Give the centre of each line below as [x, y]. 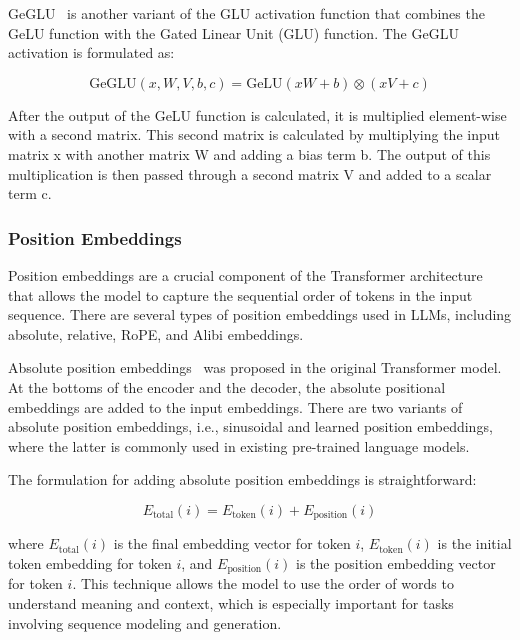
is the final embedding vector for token [232, 543]
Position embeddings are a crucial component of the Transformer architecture [245, 274]
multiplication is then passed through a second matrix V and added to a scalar [250, 173]
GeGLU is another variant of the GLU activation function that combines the [246, 13]
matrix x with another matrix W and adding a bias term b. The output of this [249, 153]
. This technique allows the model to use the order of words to [263, 583]
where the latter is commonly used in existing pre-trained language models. [239, 445]
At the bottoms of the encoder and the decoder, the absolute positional [227, 386]
